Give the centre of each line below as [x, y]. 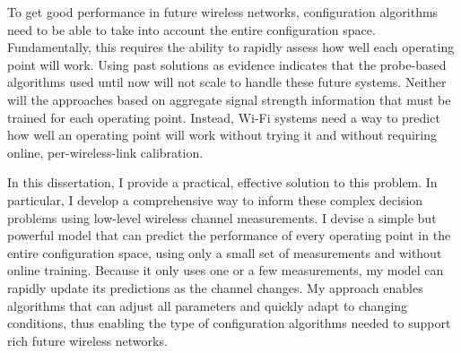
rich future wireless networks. [87, 340]
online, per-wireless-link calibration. [105, 152]
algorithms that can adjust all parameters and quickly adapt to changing [208, 305]
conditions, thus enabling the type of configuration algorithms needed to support [229, 323]
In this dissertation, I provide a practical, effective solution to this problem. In [222, 182]
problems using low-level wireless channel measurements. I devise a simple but [222, 217]
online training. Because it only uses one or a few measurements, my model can [226, 270]
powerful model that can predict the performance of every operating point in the [229, 235]
